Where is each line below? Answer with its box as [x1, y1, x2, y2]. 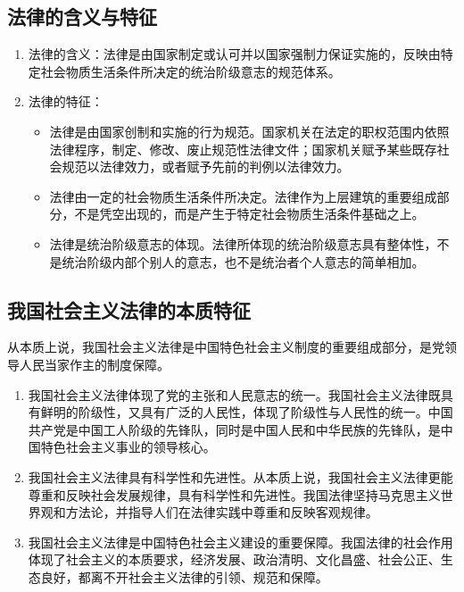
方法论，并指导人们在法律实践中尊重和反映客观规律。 [65, 503, 378, 521]
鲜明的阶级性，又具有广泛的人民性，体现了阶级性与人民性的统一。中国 [40, 403, 453, 421]
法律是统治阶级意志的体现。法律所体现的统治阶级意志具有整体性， [49, 234, 437, 253]
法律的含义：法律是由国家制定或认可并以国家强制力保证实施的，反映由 [28, 45, 441, 63]
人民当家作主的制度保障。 [19, 354, 170, 373]
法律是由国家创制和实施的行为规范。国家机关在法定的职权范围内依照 [49, 121, 450, 140]
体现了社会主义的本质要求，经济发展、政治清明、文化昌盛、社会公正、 [28, 550, 441, 569]
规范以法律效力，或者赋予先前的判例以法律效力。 [62, 157, 350, 176]
